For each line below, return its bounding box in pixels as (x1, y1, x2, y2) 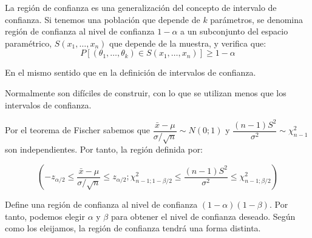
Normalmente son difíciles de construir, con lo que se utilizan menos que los (5, 86, 287, 99)
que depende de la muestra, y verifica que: (109, 36, 266, 49)
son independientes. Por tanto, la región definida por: (5, 143, 203, 156)
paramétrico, (5, 36, 52, 49)
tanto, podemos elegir (5, 210, 85, 222)
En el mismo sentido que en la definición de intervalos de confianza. (5, 66, 256, 79)
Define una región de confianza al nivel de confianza (5, 198, 198, 211)
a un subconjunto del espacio (180, 25, 288, 38)
